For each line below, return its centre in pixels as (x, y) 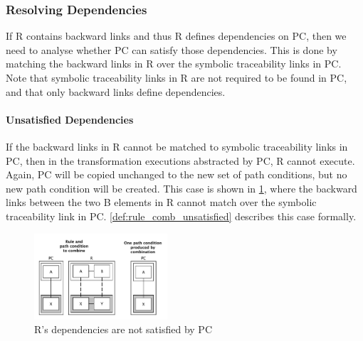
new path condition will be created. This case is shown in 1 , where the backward (181, 188)
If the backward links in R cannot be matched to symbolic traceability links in (177, 146)
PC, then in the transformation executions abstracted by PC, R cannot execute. (180, 160)
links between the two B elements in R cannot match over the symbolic (161, 202)
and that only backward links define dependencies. (116, 91)
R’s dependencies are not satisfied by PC (123, 329)
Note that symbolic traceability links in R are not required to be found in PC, (177, 77)
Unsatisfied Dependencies (70, 119)
